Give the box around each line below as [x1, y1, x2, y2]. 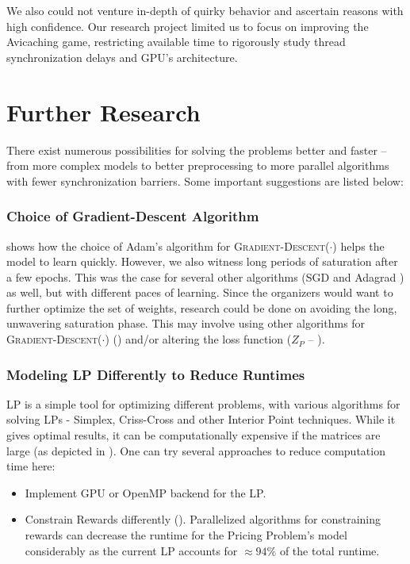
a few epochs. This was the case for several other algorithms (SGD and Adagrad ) [6, 268, 404, 285]
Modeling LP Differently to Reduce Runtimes [6, 364, 305, 384]
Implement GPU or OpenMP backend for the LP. [25, 484, 266, 501]
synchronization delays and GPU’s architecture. [6, 48, 238, 65]
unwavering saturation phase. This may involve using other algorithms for [6, 315, 366, 332]
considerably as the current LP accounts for [25, 542, 238, 558]
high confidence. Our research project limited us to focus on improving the [6, 17, 369, 34]
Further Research [6, 95, 201, 128]
